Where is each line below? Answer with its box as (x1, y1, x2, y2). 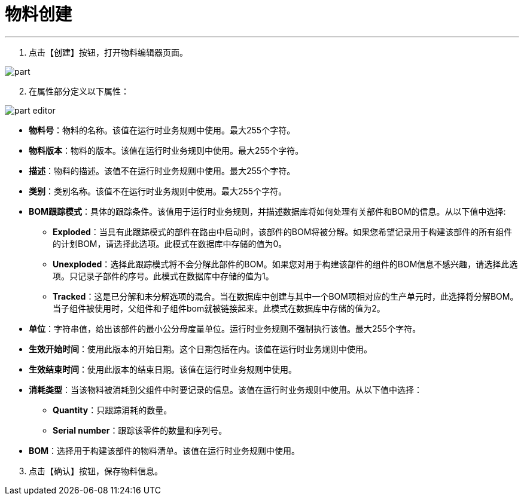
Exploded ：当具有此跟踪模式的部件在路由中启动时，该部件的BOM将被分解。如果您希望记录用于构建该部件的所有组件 (53, 226, 513, 237)
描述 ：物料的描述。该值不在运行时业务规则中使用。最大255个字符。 (29, 165, 295, 176)
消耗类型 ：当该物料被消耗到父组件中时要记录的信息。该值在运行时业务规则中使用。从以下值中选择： (29, 384, 422, 395)
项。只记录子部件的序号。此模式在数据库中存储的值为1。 (53, 270, 274, 281)
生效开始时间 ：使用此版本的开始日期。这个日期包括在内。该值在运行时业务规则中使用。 (29, 343, 372, 354)
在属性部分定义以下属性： (29, 86, 129, 96)
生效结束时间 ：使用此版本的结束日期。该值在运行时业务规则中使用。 (29, 364, 297, 374)
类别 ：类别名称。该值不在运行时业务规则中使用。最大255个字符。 (29, 185, 287, 196)
